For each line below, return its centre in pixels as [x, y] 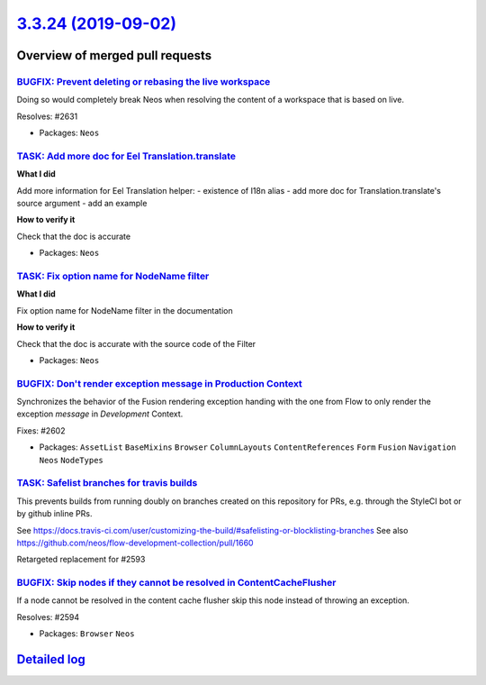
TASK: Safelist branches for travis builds [107, 483]
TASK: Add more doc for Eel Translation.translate [126, 156]
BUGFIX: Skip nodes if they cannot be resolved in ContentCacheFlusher [176, 583]
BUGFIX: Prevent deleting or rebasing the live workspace [144, 81]
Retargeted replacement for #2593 [81, 560]
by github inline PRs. [54, 514]
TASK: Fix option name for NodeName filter [113, 276]
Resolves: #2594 [48, 616]
